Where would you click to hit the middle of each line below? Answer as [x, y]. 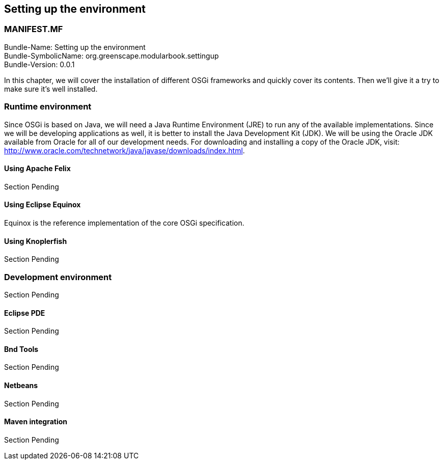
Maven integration [36, 422]
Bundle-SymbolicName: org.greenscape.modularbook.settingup [112, 56]
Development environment [58, 277]
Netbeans [21, 385]
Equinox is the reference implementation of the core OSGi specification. [124, 223]
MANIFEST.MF [34, 29]
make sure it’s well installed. [51, 89]
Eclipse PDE [25, 313]
